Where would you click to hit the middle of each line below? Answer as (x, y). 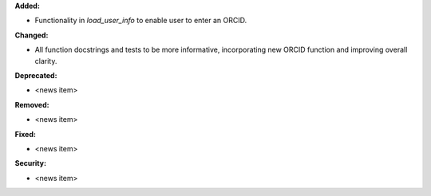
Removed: (32, 104)
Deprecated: (36, 75)
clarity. (46, 61)
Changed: (32, 35)
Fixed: (25, 134)
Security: (31, 163)
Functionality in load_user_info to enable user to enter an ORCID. (141, 21)
